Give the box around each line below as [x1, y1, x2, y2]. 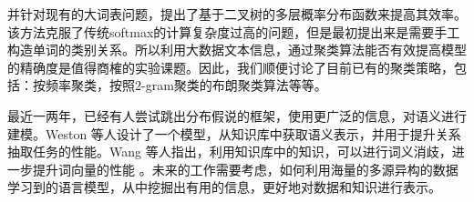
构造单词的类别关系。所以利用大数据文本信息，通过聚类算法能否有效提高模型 [7, 40, 467, 59]
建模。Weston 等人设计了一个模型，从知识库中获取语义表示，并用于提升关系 [7, 124, 461, 143]
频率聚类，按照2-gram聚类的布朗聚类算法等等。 [45, 76, 327, 95]
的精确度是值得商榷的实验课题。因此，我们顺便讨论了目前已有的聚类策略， [7, 57, 454, 76]
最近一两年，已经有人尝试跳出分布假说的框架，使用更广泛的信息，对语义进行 [7, 106, 467, 125]
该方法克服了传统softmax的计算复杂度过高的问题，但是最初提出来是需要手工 [7, 22, 460, 41]
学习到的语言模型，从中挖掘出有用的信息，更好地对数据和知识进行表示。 [7, 177, 441, 197]
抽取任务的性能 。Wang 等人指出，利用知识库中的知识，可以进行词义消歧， [7, 142, 452, 161]
